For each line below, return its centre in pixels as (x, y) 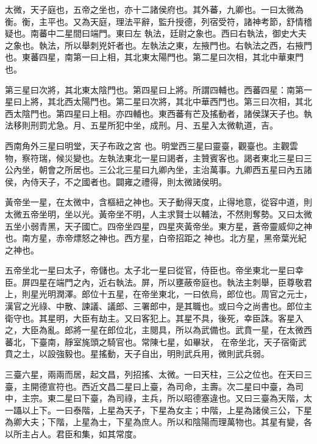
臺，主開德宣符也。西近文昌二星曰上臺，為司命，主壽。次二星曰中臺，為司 (154, 386)
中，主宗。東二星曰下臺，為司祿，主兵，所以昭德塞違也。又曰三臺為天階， (154, 398)
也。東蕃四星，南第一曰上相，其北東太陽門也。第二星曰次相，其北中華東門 (154, 57)
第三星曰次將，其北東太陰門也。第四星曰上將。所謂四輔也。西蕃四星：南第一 (158, 89)
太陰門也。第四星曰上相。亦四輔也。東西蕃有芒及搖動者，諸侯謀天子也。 (158, 113)
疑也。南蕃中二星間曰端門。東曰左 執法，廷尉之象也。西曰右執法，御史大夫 (156, 33)
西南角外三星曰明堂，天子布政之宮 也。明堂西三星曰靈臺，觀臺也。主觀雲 (151, 145)
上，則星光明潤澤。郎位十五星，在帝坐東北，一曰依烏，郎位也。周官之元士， (158, 294)
